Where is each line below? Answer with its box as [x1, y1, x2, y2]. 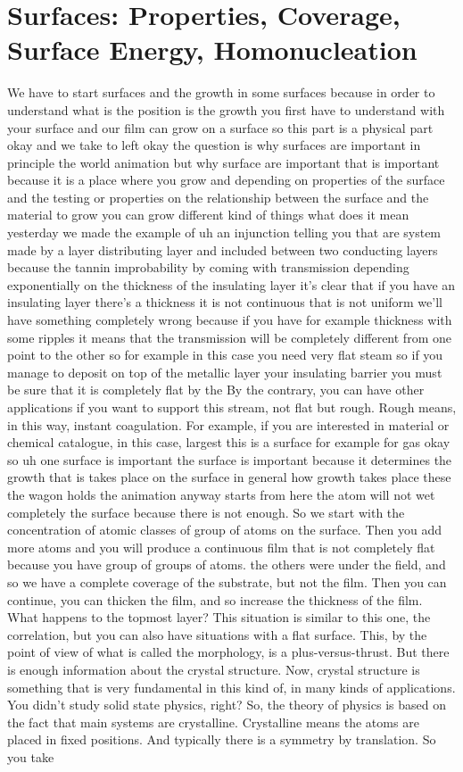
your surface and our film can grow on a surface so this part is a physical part [7, 118, 434, 137]
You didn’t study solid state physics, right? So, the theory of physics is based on [7, 695, 446, 714]
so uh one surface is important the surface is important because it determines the [7, 450, 452, 469]
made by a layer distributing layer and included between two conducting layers [7, 240, 438, 259]
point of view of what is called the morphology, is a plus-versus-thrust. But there [7, 643, 450, 661]
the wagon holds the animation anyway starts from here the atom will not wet [7, 485, 435, 503]
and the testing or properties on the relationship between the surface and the [7, 187, 429, 206]
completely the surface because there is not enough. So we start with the [7, 502, 405, 521]
